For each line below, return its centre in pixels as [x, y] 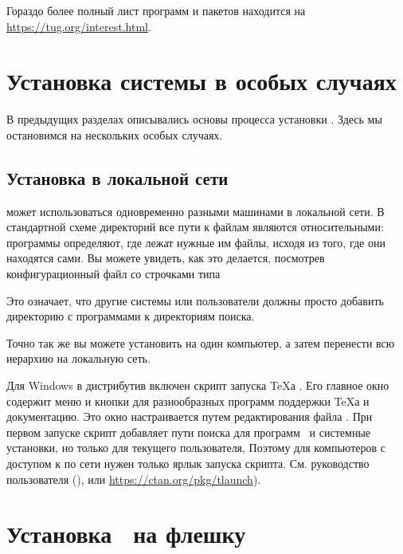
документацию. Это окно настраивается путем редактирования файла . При [190, 416]
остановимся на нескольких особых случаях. [115, 134]
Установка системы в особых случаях [201, 81]
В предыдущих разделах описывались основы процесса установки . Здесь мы [194, 119]
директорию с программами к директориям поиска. [131, 316]
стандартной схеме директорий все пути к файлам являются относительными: [195, 227]
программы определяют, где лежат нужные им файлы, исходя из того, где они [196, 242]
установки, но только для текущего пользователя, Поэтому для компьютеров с [196, 448]
